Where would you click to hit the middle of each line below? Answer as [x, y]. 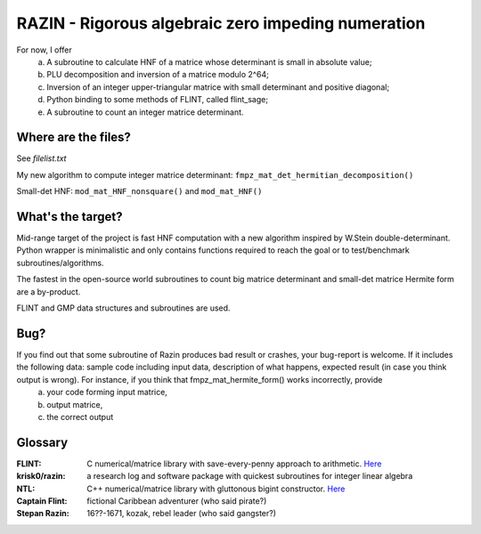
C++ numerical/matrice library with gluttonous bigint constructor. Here [216, 489]
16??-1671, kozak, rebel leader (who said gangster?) [181, 514]
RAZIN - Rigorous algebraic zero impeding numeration [221, 23]
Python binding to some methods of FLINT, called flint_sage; [158, 100]
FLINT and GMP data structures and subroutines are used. [123, 308]
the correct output [80, 417]
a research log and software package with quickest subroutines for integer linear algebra [250, 476]
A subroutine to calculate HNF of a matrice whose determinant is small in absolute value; [209, 61]
